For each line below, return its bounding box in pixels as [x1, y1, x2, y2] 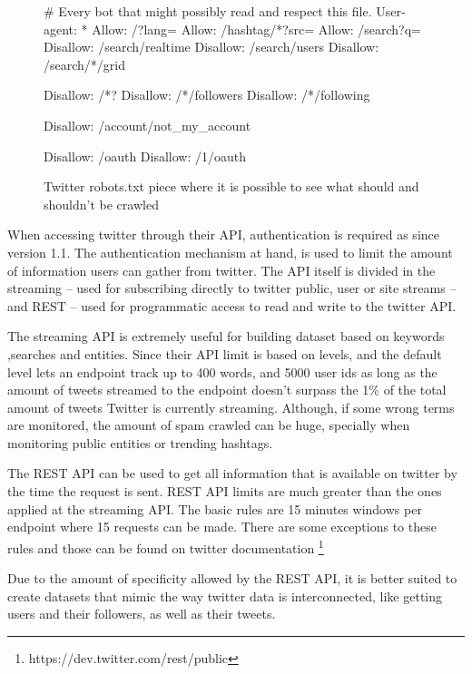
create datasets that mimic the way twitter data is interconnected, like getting [7, 586, 443, 605]
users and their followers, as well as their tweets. [7, 604, 276, 623]
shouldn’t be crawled [44, 194, 159, 213]
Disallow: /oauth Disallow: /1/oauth [44, 146, 247, 165]
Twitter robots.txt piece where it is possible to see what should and [44, 177, 419, 196]
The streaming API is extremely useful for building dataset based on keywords [7, 327, 445, 346]
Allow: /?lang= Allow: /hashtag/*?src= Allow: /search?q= [92, 19, 422, 38]
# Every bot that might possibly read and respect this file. [44, 2, 372, 20]
